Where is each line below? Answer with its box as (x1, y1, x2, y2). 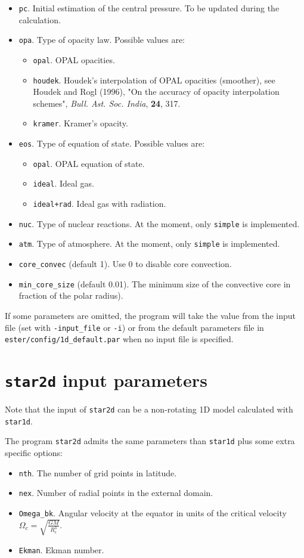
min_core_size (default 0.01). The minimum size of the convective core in (18, 277, 291, 290)
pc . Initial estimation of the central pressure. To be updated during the (18, 2, 280, 14)
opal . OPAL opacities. (33, 53, 115, 66)
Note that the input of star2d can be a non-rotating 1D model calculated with (5, 403, 293, 416)
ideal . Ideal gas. (33, 177, 94, 190)
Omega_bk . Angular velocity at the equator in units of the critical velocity (18, 506, 287, 519)
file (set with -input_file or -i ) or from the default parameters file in (5, 321, 264, 333)
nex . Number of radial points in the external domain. (18, 486, 213, 499)
